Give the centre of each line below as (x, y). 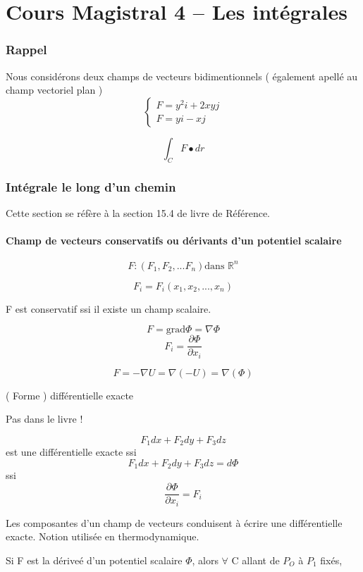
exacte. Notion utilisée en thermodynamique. (103, 536)
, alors (205, 560)
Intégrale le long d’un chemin (91, 186)
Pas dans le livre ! (44, 419)
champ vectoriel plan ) (54, 90)
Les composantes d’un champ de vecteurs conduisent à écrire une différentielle (174, 522)
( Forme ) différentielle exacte (70, 395)
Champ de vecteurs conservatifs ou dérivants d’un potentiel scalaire (174, 240)
